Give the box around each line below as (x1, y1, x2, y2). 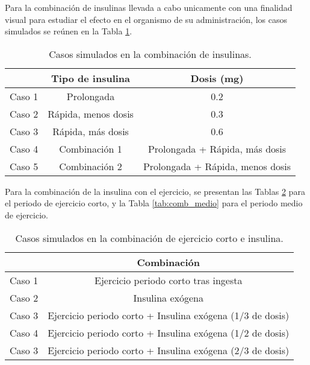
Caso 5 (10, 159, 39, 173)
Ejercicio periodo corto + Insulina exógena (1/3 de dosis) (48, 308, 290, 322)
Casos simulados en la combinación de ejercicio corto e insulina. (15, 230, 284, 245)
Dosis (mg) (190, 71, 244, 85)
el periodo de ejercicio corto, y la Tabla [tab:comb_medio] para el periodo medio (5, 197, 303, 209)
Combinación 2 (59, 159, 122, 173)
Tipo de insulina (51, 71, 131, 85)
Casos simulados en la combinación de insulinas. (49, 46, 252, 61)
